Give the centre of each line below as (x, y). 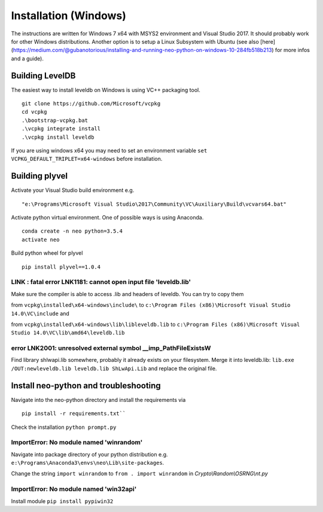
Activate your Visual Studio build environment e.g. (73, 190)
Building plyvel (39, 176)
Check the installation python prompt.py (64, 427)
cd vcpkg (34, 112)
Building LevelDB (43, 76)
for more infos (293, 50)
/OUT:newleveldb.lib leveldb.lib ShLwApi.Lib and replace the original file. (114, 368)
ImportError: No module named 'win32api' (74, 489)
